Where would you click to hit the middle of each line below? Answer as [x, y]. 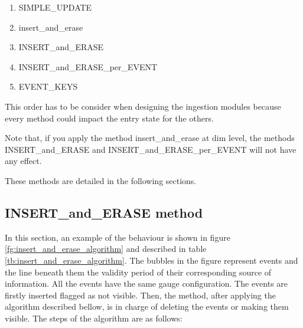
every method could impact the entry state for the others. [109, 118]
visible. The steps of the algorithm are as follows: [94, 318]
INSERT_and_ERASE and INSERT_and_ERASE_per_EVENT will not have [151, 149]
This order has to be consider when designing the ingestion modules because [143, 106]
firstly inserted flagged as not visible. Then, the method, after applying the [140, 295]
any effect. [23, 161]
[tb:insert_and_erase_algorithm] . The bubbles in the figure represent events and [151, 260]
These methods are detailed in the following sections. [101, 180]
